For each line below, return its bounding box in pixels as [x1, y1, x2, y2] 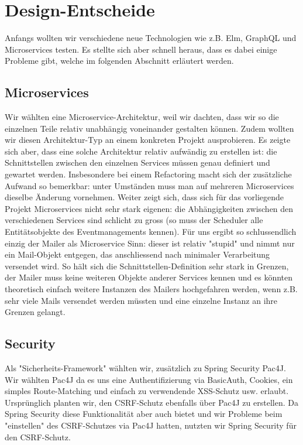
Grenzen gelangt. [5, 306, 66, 318]
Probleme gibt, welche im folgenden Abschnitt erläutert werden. [5, 54, 234, 67]
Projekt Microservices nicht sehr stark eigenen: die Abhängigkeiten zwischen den [5, 202, 294, 214]
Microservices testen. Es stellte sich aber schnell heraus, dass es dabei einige [5, 43, 277, 55]
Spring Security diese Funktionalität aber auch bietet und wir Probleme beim [5, 408, 283, 420]
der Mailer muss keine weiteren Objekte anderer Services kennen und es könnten [5, 271, 293, 283]
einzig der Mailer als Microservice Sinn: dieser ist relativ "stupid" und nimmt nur [5, 237, 295, 249]
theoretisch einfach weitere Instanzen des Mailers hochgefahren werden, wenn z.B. [5, 283, 298, 295]
